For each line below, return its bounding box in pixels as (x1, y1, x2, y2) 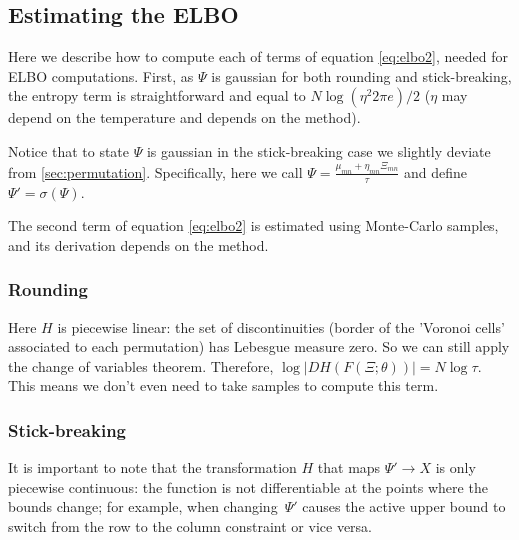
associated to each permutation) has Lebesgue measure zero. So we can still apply (8, 336, 510, 357)
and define (404, 161, 468, 182)
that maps (317, 457, 381, 478)
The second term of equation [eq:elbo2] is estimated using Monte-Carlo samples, (8, 215, 499, 236)
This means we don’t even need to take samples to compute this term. (8, 375, 439, 396)
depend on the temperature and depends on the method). (8, 107, 361, 128)
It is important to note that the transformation (8, 457, 297, 478)
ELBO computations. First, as (8, 65, 194, 86)
